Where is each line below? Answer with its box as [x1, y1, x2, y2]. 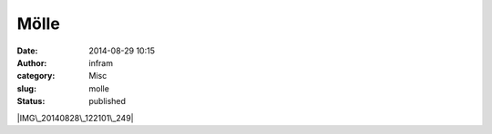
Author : [16, 57, 47, 68]
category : [16, 71, 56, 81]
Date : [16, 45, 38, 56]
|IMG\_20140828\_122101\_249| [16, 112, 134, 123]
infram [88, 57, 114, 68]
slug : [16, 82, 36, 94]
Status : [16, 96, 46, 107]
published [88, 96, 127, 107]
